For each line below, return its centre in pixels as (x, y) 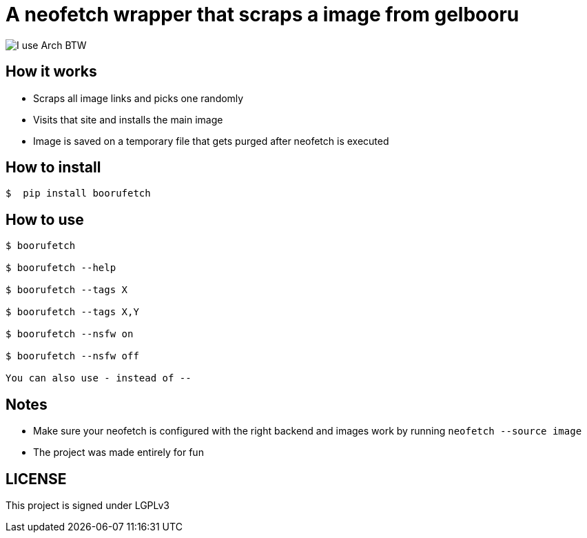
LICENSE (36, 479)
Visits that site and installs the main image (128, 119)
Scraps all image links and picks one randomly (138, 98)
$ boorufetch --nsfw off (72, 356)
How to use (45, 219)
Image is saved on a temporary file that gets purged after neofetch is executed (211, 141)
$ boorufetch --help (61, 268)
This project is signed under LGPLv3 (88, 505)
